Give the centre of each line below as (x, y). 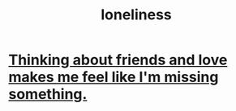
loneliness (136, 15)
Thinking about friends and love (118, 60)
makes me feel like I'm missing (114, 77)
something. (48, 95)
